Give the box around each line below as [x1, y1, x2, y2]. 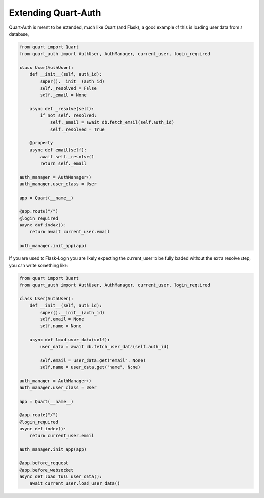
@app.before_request [19, 460, 68, 466]
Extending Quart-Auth [9, 7, 101, 18]
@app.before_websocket [19, 467, 74, 473]
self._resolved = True [50, 126, 105, 132]
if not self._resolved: [40, 113, 97, 118]
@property [29, 140, 53, 146]
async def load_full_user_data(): [19, 474, 102, 479]
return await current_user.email [29, 229, 110, 235]
